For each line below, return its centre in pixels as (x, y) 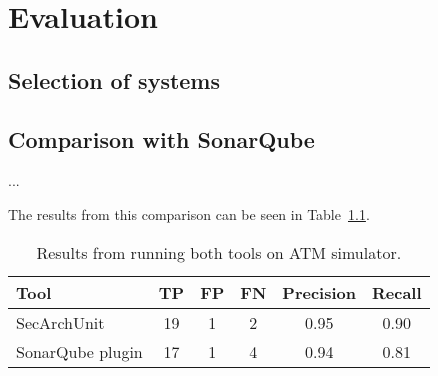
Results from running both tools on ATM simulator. (219, 252)
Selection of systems (114, 79)
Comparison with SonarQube (161, 138)
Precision (319, 292)
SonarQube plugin (79, 351)
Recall (397, 292)
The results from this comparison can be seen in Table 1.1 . (189, 213)
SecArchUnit (60, 322)
